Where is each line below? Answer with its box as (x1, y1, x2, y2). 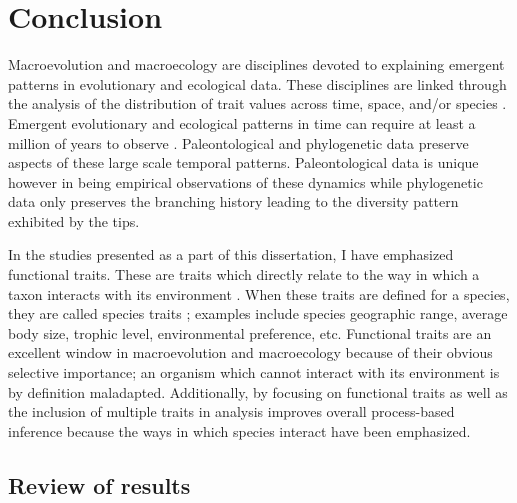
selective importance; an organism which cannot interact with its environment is (8, 362, 500, 383)
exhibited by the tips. (8, 210, 140, 231)
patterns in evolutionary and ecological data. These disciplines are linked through (8, 73, 507, 94)
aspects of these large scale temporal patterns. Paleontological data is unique (8, 152, 479, 173)
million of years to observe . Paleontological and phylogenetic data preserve (8, 132, 469, 153)
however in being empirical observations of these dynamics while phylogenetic (8, 171, 483, 192)
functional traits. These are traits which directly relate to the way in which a (8, 264, 480, 285)
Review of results (8, 469, 191, 500)
